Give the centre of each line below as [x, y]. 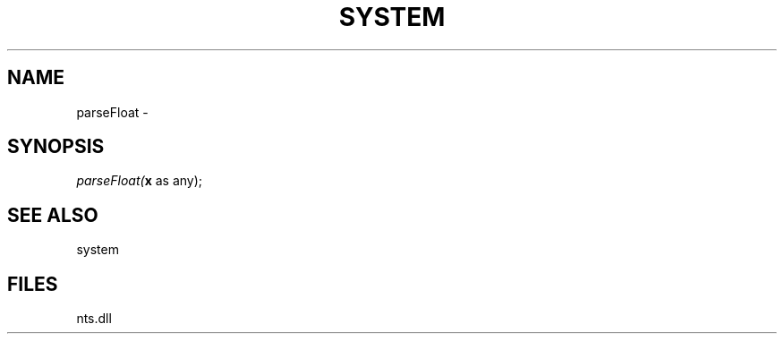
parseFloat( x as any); [140, 181]
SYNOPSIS [56, 147]
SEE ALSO [53, 215]
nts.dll [94, 319]
